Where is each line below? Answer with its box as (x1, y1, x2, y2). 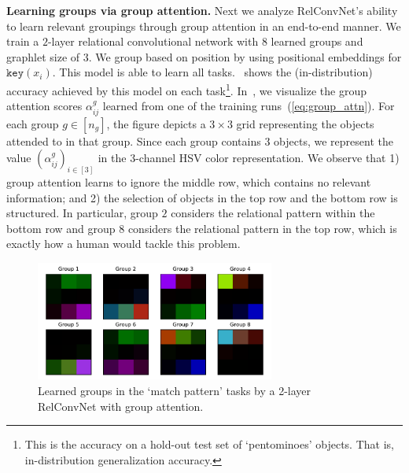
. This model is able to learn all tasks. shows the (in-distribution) (52, 64, 373, 80)
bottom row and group (6, 220, 116, 236)
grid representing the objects (236, 115, 374, 131)
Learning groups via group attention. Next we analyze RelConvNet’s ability (6, 2, 398, 18)
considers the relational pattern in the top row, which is (127, 220, 397, 236)
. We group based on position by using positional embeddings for (88, 48, 402, 65)
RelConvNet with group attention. (38, 397, 204, 414)
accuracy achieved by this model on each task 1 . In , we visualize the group (6, 79, 367, 98)
